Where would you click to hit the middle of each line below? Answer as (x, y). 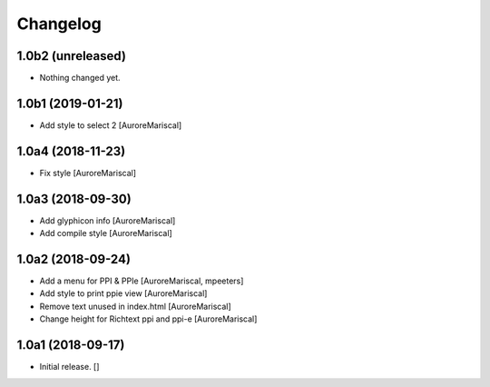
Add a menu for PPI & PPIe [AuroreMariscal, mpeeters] (142, 281)
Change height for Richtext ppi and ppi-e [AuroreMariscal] (148, 319)
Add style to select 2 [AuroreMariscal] (111, 125)
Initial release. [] (69, 367)
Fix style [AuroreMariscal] (88, 173)
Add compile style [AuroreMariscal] (106, 233)
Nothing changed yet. (80, 78)
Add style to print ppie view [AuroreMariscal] (123, 293)
